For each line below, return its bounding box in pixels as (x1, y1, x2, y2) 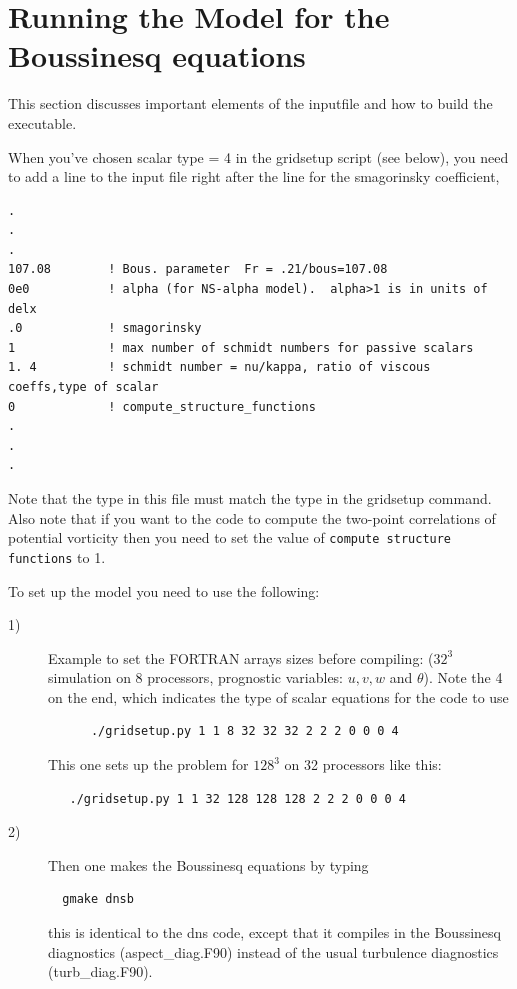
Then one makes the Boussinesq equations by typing (48, 854, 369, 875)
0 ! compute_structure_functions (8, 399, 316, 414)
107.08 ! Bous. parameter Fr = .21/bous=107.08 (8, 262, 388, 277)
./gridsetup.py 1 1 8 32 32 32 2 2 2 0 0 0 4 (90, 724, 399, 739)
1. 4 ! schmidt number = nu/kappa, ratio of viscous (8, 360, 431, 375)
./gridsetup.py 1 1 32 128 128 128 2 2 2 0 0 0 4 (69, 791, 406, 806)
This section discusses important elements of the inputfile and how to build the (8, 93, 493, 114)
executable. (8, 112, 77, 133)
